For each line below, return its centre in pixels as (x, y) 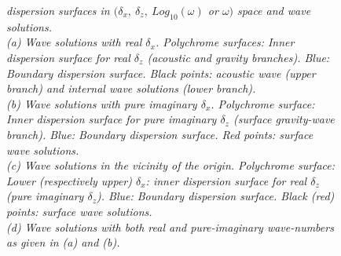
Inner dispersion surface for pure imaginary (112, 119)
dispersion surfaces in (58, 10)
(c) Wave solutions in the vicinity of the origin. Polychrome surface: (171, 165)
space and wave (274, 10)
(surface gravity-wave (284, 119)
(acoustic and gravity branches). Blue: (238, 57)
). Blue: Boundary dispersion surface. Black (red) (216, 196)
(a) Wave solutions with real (74, 42)
